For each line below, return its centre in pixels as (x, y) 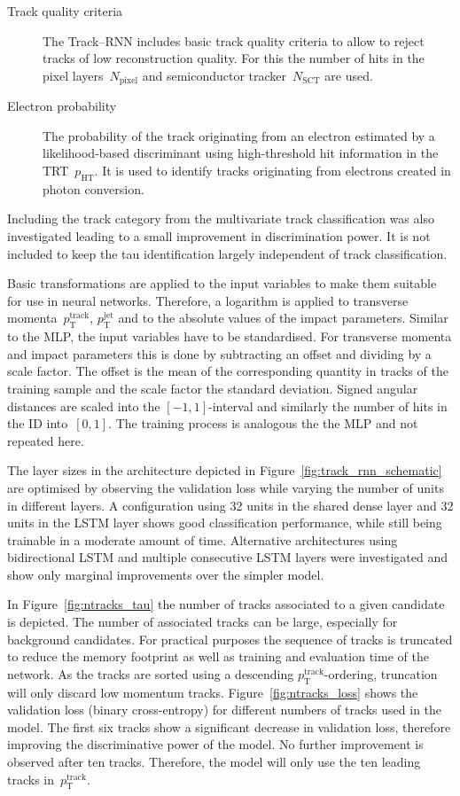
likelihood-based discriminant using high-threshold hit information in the (241, 153)
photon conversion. (94, 188)
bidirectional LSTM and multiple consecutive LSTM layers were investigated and (227, 557)
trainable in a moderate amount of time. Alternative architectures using (203, 539)
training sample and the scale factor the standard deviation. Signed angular (213, 388)
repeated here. (46, 440)
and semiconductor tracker (214, 75)
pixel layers (73, 75)
